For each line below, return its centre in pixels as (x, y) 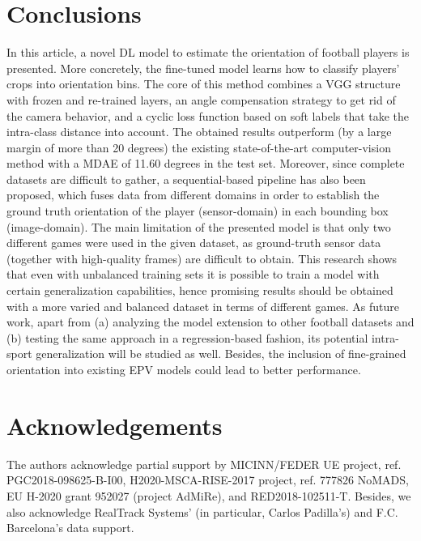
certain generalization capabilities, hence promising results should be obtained (200, 290)
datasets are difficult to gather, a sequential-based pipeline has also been (186, 179)
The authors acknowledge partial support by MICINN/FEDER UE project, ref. (204, 464)
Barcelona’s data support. (70, 528)
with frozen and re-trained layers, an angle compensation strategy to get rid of (201, 99)
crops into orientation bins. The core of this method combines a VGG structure (204, 84)
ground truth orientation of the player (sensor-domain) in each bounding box (198, 211)
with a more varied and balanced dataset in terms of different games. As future (203, 306)
